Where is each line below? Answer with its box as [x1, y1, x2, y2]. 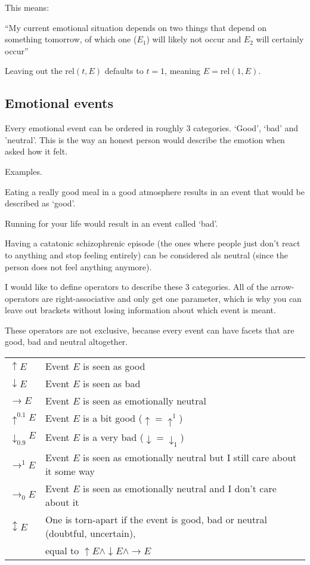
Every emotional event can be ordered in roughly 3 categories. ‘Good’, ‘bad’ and [5, 122, 299, 134]
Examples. [5, 165, 42, 177]
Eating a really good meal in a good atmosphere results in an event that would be [5, 185, 305, 197]
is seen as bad [83, 376, 141, 391]
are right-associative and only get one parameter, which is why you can [41, 292, 302, 304]
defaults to [104, 64, 144, 77]
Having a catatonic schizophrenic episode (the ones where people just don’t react [5, 237, 300, 249]
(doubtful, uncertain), [45, 526, 136, 541]
